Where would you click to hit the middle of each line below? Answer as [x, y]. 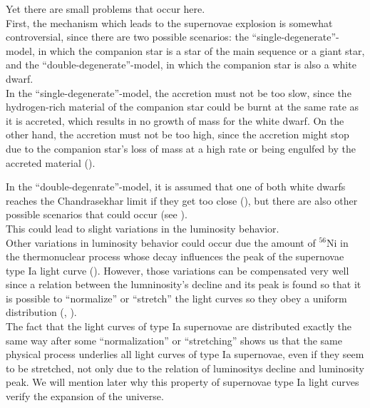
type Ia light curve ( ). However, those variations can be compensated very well [178, 270]
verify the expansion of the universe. [85, 396]
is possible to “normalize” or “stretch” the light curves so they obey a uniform [176, 298]
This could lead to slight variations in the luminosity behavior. [143, 228]
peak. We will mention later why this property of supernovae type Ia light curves [183, 382]
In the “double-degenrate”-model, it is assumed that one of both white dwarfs [176, 187]
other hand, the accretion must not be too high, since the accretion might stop [178, 134]
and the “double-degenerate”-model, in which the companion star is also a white [181, 65]
